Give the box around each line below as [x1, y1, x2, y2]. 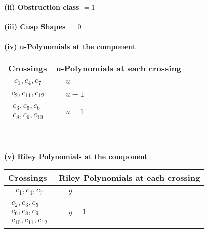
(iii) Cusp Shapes [4, 21, 66, 32]
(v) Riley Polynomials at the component [4, 150, 148, 161]
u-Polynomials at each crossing [56, 62, 181, 74]
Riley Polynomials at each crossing [59, 172, 200, 184]
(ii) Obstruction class [4, 2, 79, 12]
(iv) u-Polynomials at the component [4, 41, 136, 52]
